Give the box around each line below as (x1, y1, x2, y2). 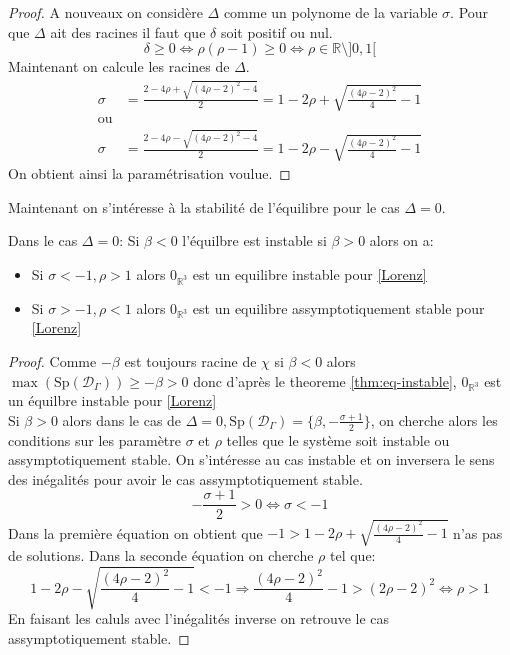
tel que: (329, 545, 376, 566)
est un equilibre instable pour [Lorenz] (192, 263, 427, 284)
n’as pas (453, 522, 503, 543)
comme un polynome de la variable (223, 2, 438, 22)
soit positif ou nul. (220, 21, 333, 42)
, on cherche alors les (370, 409, 498, 430)
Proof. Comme (8, 350, 97, 371)
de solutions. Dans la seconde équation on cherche (8, 545, 314, 566)
